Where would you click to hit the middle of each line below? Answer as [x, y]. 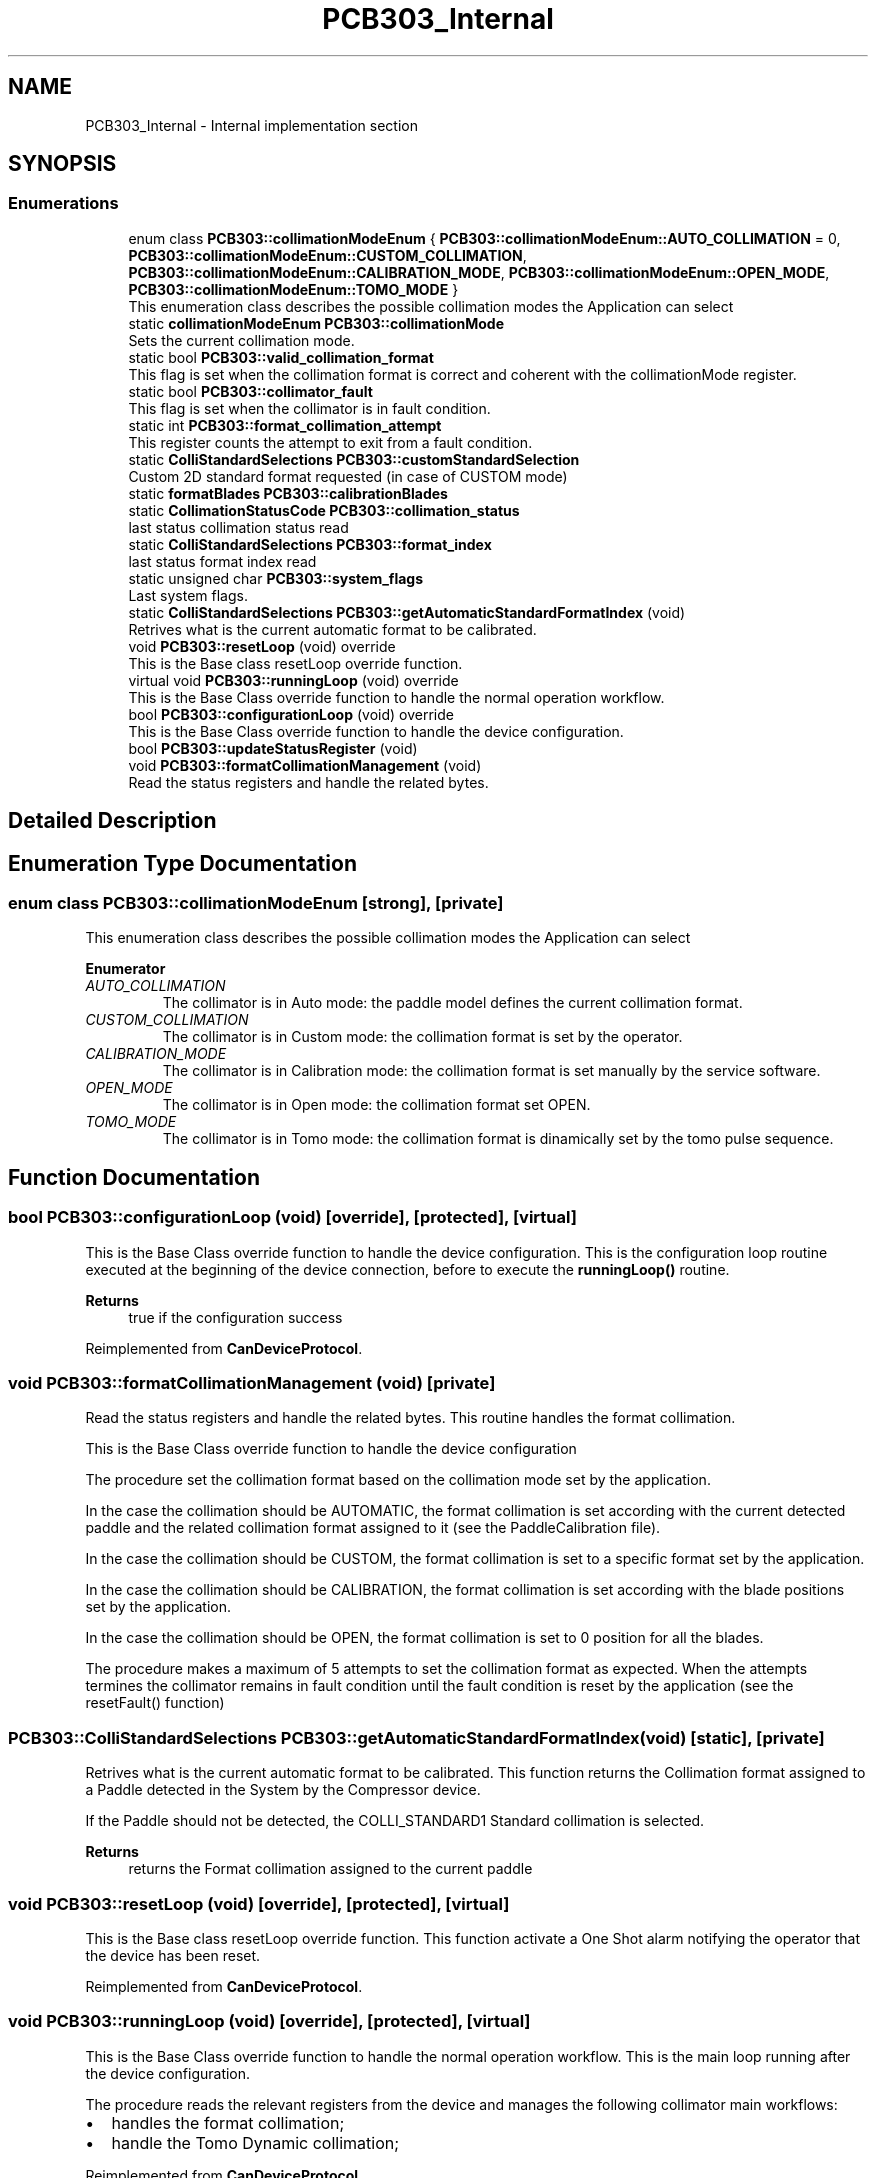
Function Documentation [134, 1177]
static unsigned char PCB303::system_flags [276, 578]
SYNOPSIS [62, 164]
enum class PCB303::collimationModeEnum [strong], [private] [256, 903]
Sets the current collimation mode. [241, 340]
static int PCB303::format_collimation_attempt [285, 425]
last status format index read [222, 561]
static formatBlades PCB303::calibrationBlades [288, 493]
